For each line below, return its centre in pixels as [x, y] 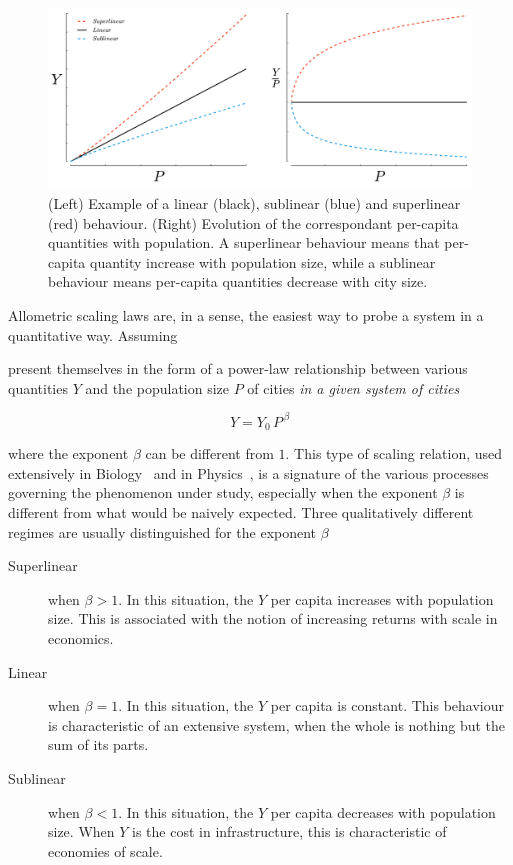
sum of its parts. [98, 744]
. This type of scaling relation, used [394, 453]
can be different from [209, 453]
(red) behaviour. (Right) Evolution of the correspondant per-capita [253, 222]
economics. [81, 638]
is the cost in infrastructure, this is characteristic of [289, 831]
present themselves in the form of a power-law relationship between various [238, 368]
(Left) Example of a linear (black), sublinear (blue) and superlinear [254, 202]
